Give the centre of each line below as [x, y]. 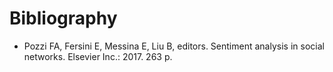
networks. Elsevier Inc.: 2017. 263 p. [98, 56]
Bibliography [63, 18]
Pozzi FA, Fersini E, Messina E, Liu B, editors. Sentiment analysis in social [174, 46]
